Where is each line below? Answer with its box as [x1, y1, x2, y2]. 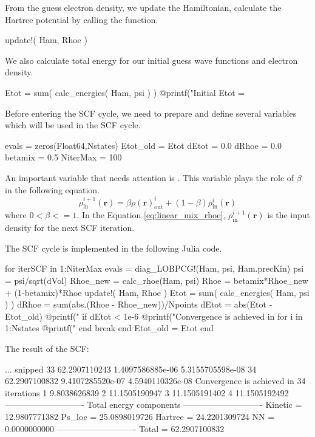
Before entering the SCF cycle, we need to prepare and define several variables [5, 106, 297, 119]
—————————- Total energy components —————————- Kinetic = [5, 398, 302, 411]
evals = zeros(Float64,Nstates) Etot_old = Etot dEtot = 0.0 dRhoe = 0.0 [5, 139, 282, 151]
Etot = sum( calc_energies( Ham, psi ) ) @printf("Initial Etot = [5, 86, 245, 98]
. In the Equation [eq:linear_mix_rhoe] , [76, 208, 226, 221]
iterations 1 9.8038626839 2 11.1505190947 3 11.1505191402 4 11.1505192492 [5, 386, 289, 399]
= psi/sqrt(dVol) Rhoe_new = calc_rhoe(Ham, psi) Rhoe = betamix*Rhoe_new [5, 274, 308, 286]
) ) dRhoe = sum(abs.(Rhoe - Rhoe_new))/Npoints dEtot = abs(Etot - [5, 298, 273, 311]
